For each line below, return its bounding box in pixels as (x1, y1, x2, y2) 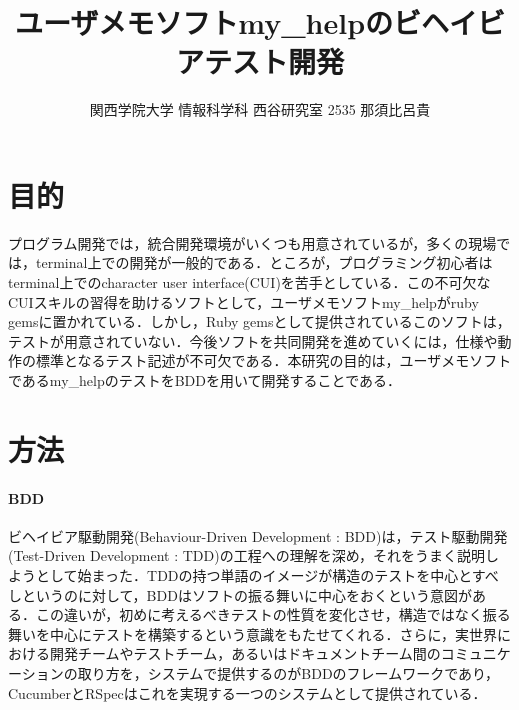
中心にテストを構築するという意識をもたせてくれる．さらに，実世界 (49, 623, 497, 644)
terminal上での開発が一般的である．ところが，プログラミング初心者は (35, 252, 493, 273)
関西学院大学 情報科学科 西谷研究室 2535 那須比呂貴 (89, 99, 431, 120)
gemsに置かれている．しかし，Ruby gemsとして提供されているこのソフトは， (8, 311, 511, 332)
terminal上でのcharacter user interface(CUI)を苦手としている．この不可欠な (8, 272, 491, 293)
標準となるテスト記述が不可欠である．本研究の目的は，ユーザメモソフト (35, 350, 512, 371)
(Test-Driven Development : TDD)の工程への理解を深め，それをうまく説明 (8, 545, 485, 566)
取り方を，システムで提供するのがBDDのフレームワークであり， (77, 662, 500, 683)
